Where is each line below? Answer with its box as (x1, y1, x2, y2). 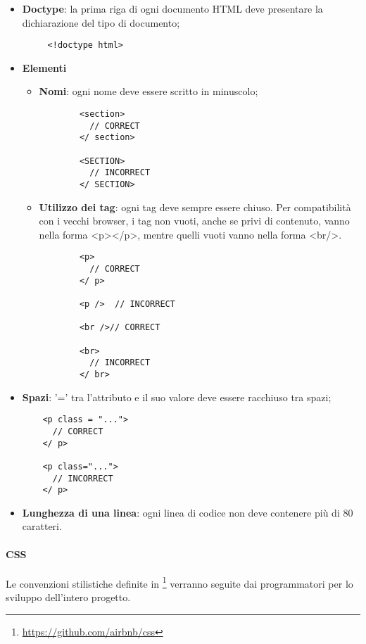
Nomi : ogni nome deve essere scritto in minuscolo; (39, 84, 258, 99)
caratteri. (22, 519, 62, 533)
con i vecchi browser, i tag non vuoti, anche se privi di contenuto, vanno (39, 213, 350, 228)
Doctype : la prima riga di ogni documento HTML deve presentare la (22, 1, 323, 15)
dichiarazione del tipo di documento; (22, 15, 180, 30)
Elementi (22, 60, 67, 75)
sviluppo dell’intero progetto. (6, 590, 131, 605)
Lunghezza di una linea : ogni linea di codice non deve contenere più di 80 (22, 505, 353, 519)
